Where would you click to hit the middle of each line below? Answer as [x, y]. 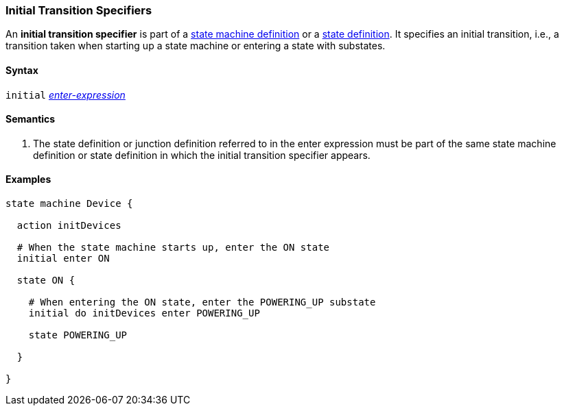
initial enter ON [63, 259]
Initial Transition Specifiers [79, 10]
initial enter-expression [66, 95]
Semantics [31, 119]
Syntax [22, 70]
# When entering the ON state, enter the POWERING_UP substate [202, 302]
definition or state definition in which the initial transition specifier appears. [202, 155]
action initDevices [69, 226]
